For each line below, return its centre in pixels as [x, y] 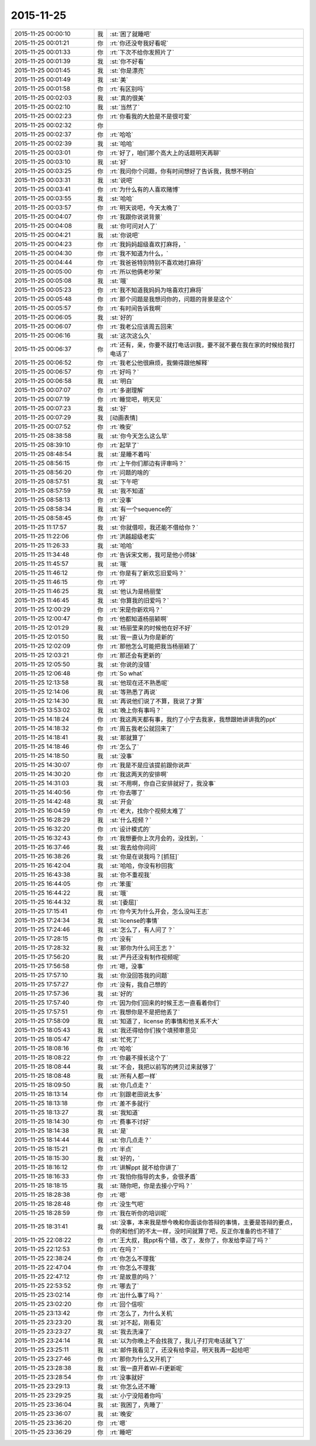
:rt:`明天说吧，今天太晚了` [145, 208]
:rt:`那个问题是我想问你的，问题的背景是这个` [171, 299]
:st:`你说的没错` [130, 664]
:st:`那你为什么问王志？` [142, 948]
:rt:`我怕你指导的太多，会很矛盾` [154, 1176]
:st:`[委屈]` [124, 902]
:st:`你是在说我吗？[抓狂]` [145, 856]
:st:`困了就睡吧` [130, 34]
